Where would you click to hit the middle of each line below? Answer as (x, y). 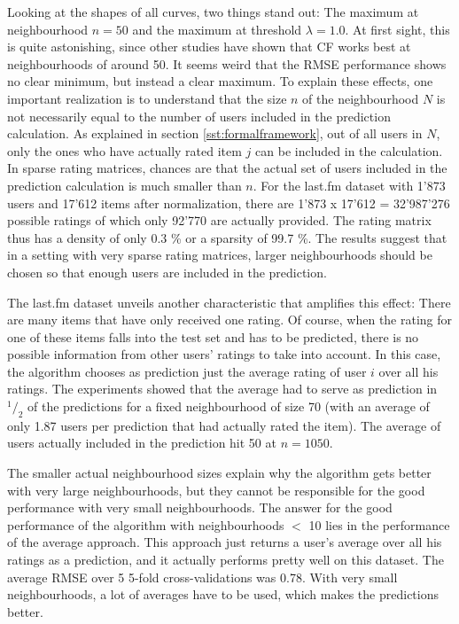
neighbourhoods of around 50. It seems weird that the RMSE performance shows (227, 63)
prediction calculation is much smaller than (124, 185)
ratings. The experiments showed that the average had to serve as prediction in (222, 389)
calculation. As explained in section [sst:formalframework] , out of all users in (215, 133)
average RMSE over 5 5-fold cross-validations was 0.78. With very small (202, 577)
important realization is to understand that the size (147, 98)
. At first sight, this (397, 29)
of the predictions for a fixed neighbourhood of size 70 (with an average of (229, 406)
